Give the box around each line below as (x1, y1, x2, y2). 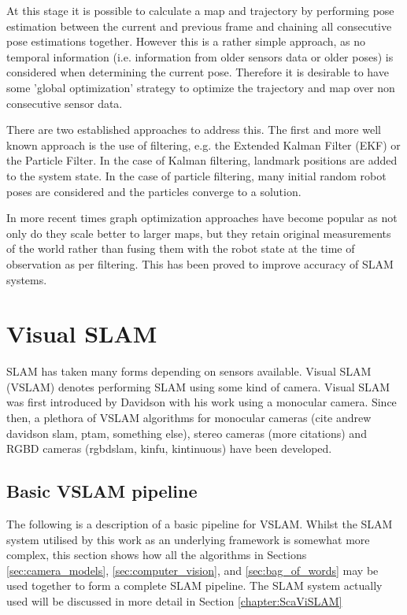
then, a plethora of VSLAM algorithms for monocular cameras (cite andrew (6, 409, 372, 425)
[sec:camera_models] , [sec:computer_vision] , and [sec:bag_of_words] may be (6, 561, 379, 578)
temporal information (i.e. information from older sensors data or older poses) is (6, 48, 394, 65)
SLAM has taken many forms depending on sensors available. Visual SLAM (6, 363, 372, 380)
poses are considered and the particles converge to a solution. (6, 183, 302, 199)
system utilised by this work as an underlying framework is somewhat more (6, 531, 370, 547)
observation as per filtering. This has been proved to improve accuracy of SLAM (6, 255, 394, 272)
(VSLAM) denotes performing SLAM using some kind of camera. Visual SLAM (6, 378, 390, 395)
